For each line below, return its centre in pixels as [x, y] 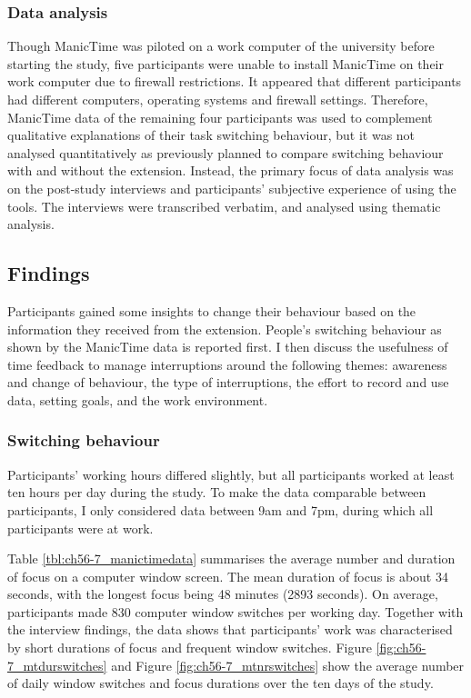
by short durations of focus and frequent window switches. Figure [190, 648]
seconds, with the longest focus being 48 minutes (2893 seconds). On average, [223, 594]
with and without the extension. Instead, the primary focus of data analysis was [230, 170]
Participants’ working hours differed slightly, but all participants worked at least [231, 474]
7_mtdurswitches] [57, 665]
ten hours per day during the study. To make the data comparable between [217, 492]
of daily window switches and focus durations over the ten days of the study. [220, 683]
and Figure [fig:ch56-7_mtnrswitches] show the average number [288, 665]
